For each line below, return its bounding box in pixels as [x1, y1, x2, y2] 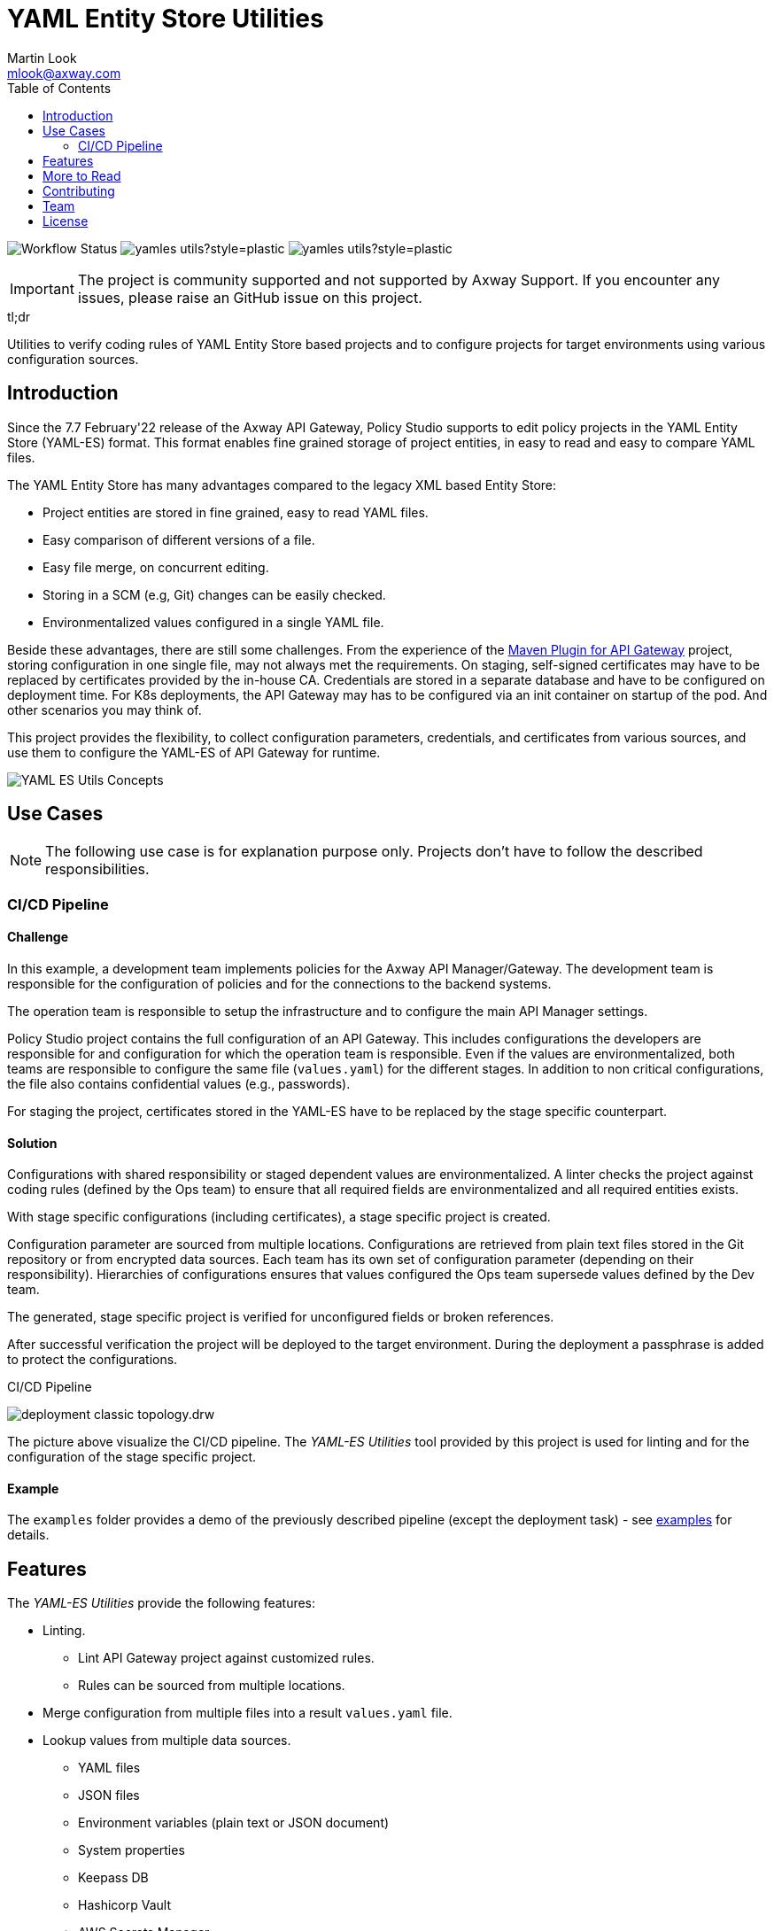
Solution [7, 1135, 58, 1151]
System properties [78, 1842, 185, 1858]
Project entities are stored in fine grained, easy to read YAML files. [43, 504, 429, 520]
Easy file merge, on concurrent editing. [43, 559, 269, 575]
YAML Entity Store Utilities [7, 4, 324, 34]
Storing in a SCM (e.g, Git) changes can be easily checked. [43, 586, 386, 602]
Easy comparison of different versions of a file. [43, 531, 315, 547]
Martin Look [7, 50, 77, 66]
